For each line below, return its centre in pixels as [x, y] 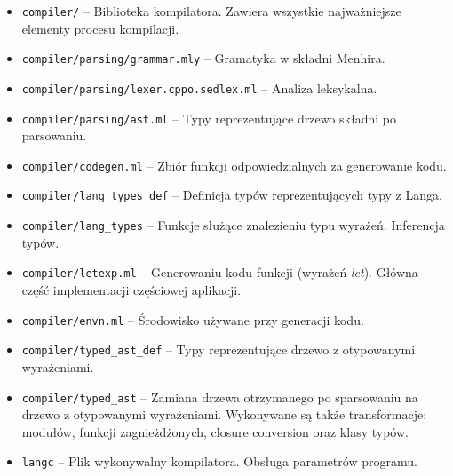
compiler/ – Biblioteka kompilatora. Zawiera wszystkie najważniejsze [211, 11]
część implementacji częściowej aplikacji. [131, 290]
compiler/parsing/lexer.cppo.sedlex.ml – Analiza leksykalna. [199, 87]
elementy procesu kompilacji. [100, 28]
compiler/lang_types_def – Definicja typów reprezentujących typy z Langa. [232, 195]
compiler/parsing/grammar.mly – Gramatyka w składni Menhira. [203, 58]
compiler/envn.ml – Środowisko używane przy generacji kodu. [193, 319]
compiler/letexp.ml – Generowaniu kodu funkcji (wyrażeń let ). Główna [220, 272]
